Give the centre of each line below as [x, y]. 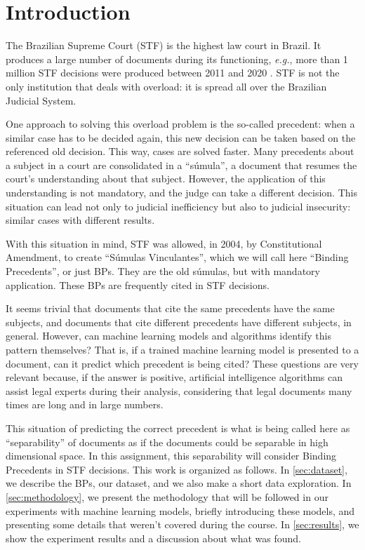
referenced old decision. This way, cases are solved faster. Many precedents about [180, 151]
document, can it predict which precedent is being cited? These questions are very [182, 363]
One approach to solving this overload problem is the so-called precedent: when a [180, 124]
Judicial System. [41, 100]
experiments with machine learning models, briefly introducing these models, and [180, 510]
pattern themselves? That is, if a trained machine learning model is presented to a [182, 349]
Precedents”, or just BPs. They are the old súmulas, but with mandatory [163, 271]
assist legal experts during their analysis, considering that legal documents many [179, 390]
